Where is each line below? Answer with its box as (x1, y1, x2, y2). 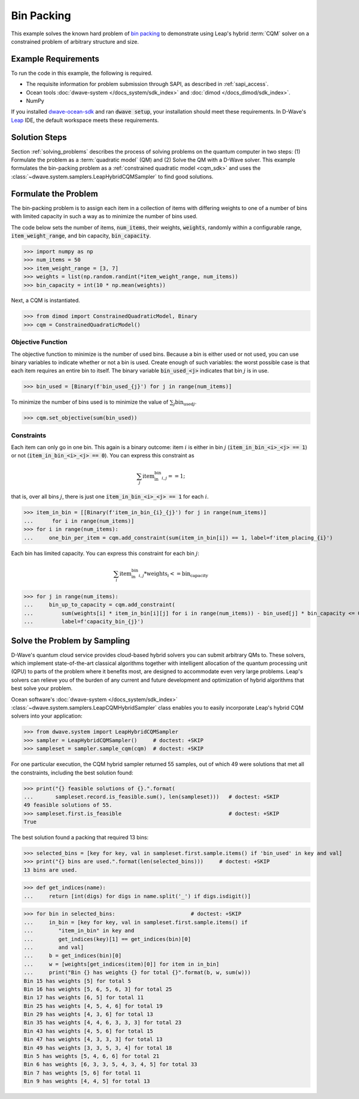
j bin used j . (174, 398, 197, 407)
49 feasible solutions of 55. (23, 802, 112, 808)
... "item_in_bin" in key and (23, 927, 135, 934)
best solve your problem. (11, 685, 73, 692)
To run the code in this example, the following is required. (11, 69, 153, 77)
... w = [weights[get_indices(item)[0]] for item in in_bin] (23, 960, 220, 967)
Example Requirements (11, 54, 100, 64)
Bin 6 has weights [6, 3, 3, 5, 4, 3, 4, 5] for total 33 (23, 1061, 197, 1068)
